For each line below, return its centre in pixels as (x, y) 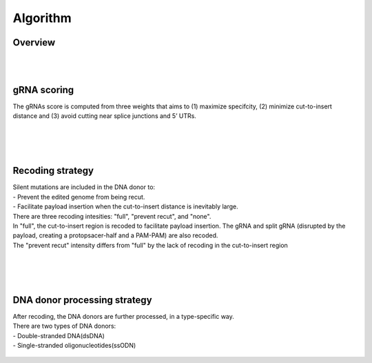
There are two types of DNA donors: (64, 326)
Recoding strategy (53, 171)
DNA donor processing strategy (82, 300)
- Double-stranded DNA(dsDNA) (59, 335)
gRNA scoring (43, 90)
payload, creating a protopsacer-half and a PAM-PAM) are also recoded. (115, 235)
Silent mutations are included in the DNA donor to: (84, 187)
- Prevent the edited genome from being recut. (79, 197)
